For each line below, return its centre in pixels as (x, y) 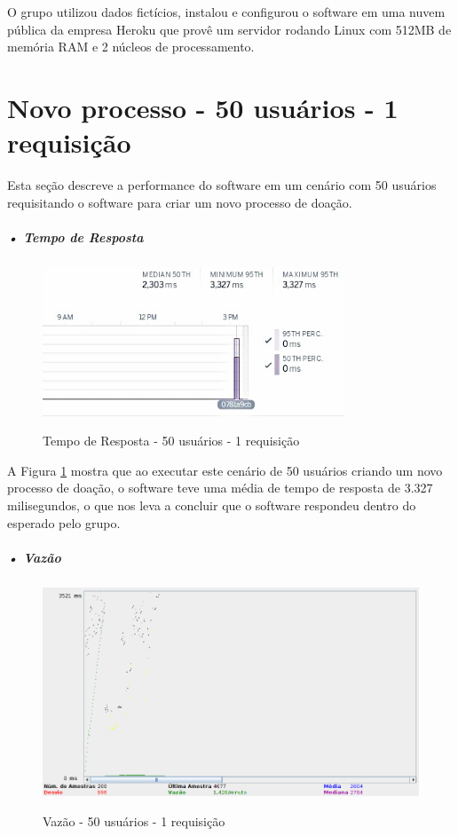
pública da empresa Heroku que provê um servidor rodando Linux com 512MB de (229, 29)
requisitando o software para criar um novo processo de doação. (180, 202)
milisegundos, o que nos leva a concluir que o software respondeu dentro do (212, 505)
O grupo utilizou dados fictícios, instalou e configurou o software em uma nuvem (226, 12)
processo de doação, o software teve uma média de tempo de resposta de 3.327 (220, 488)
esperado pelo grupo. (64, 522)
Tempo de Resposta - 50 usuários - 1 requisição (171, 441)
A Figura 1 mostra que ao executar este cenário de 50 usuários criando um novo (225, 470)
